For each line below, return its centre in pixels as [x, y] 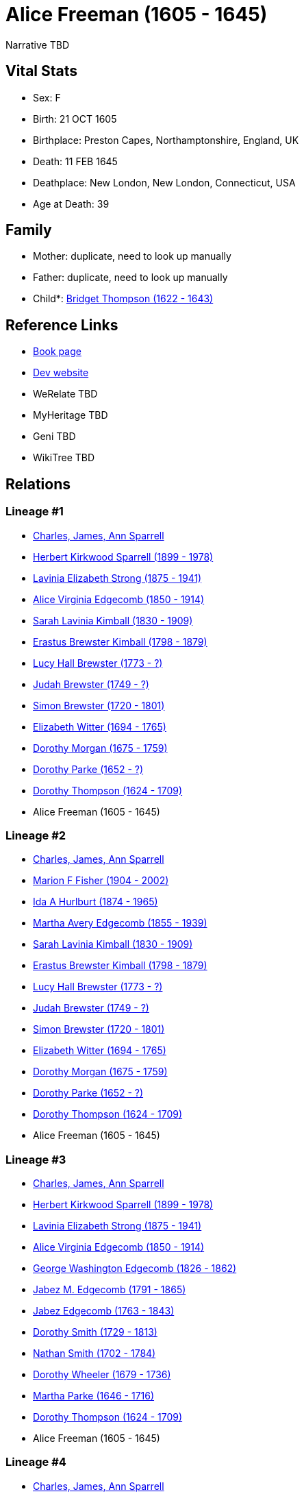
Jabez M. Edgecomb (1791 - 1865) [110, 1289]
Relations [38, 484]
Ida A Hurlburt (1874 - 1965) [96, 902]
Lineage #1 [35, 512]
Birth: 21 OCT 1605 [75, 119]
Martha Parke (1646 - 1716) [94, 1396]
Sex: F [47, 97]
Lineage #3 [36, 1159]
